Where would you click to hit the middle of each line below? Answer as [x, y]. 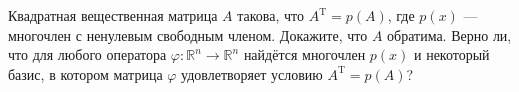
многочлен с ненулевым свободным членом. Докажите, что [188, 34]
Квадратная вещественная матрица [113, 15]
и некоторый [452, 54]
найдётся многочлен [304, 54]
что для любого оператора [87, 54]
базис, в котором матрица [85, 73]
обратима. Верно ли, [449, 34]
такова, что [271, 15]
